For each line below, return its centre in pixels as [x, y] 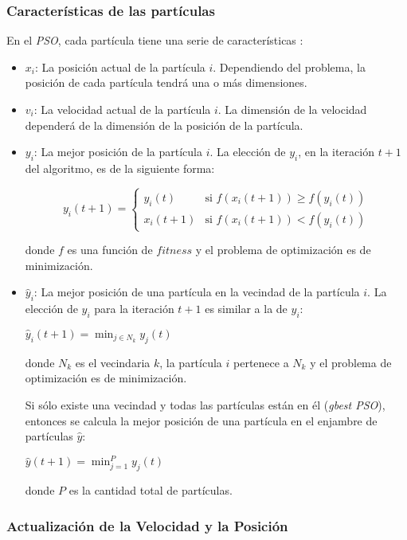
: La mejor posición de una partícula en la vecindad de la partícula [197, 292]
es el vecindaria [113, 362]
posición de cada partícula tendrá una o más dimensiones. [166, 82]
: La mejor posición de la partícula [118, 152]
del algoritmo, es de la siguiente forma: [120, 168]
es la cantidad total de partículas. [151, 489]
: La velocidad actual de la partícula [122, 109]
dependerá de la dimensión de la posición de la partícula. [164, 125]
